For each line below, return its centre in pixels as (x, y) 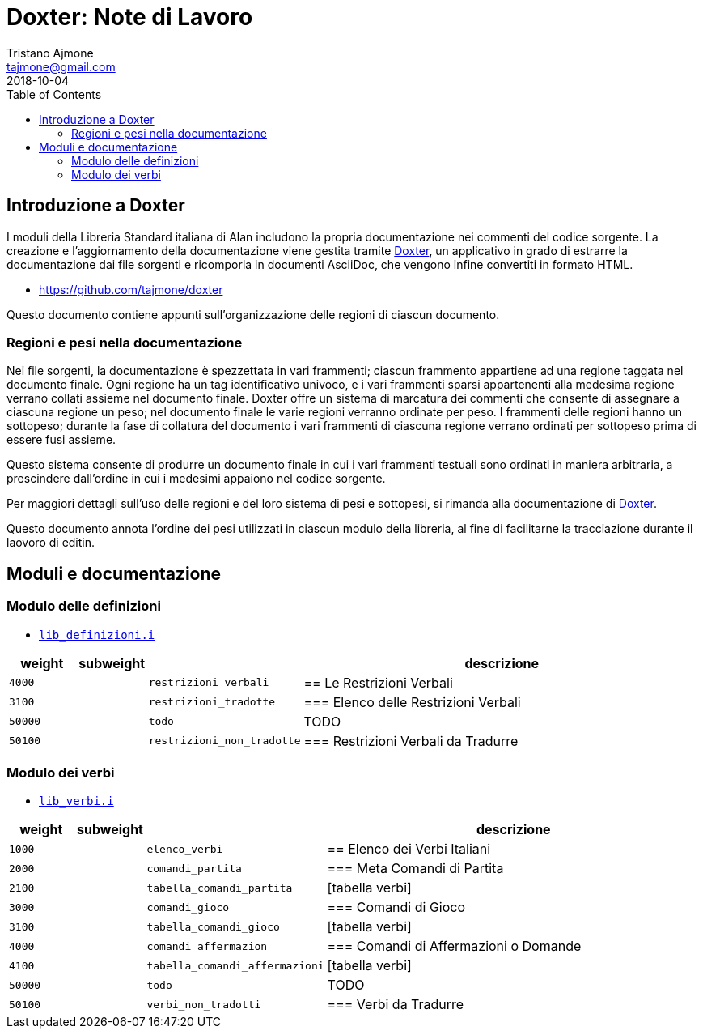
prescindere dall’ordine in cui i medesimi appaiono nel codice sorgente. (196, 479)
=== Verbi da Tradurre (396, 1005)
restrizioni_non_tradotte (224, 741)
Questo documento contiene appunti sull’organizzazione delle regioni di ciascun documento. (253, 314)
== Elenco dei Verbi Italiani (409, 849)
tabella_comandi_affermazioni (235, 965)
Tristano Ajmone (50, 53)
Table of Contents (54, 94)
